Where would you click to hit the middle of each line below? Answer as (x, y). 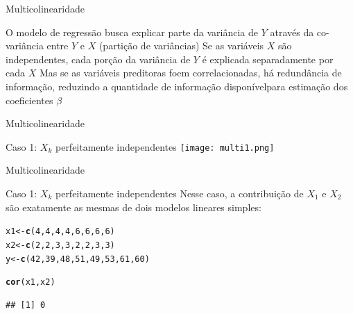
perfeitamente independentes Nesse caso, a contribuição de (179, 193)
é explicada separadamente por (268, 59)
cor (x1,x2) (31, 282)
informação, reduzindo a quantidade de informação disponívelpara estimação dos (177, 86)
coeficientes (29, 100)
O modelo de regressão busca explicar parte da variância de (132, 32)
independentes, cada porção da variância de (98, 59)
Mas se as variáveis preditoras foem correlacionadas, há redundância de (190, 73)
